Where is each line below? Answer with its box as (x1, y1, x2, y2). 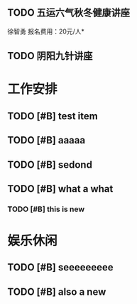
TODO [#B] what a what (7, 183, 114, 195)
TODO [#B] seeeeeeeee (7, 261, 114, 273)
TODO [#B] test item (7, 110, 98, 122)
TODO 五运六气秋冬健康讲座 (7, 6, 130, 19)
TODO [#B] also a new (7, 285, 106, 298)
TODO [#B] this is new (7, 204, 85, 214)
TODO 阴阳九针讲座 (7, 50, 93, 62)
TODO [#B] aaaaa (7, 134, 86, 146)
